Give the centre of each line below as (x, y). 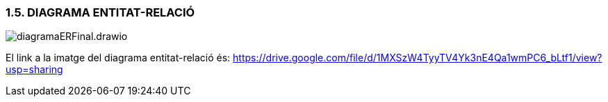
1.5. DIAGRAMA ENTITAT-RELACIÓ (100, 12)
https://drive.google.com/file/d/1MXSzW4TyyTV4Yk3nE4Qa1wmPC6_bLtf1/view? (418, 58)
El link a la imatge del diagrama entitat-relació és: (118, 58)
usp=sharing (34, 70)
